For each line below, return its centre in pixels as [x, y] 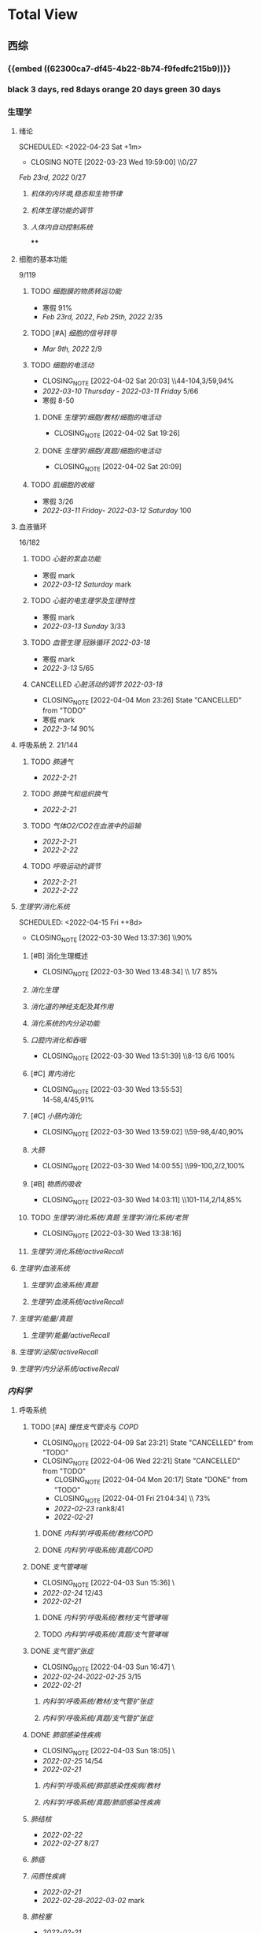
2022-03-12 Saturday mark [86, 584]
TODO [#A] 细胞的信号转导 [74, 333]
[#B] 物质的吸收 [56, 1183]
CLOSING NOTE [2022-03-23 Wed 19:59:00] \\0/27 [114, 162]
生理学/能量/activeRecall [70, 1335]
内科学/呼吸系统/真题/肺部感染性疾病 [101, 1802]
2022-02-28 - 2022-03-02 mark [93, 1901]
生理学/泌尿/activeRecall [59, 1352]
